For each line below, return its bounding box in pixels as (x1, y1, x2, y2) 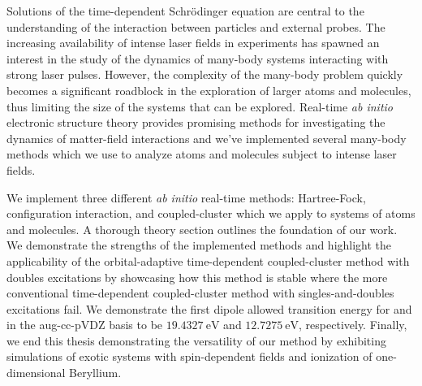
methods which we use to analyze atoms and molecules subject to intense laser (6, 145, 397, 163)
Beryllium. (69, 364, 122, 381)
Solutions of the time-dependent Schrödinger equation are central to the (6, 2, 364, 19)
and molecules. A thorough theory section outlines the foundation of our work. (6, 220, 398, 237)
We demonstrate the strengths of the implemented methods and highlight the (6, 236, 392, 254)
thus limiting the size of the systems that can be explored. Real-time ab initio (6, 98, 394, 115)
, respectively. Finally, (299, 316, 407, 333)
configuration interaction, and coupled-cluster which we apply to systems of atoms (6, 205, 416, 222)
